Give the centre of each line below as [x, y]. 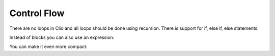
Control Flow [37, 13]
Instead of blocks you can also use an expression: [62, 37]
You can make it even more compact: [48, 47]
